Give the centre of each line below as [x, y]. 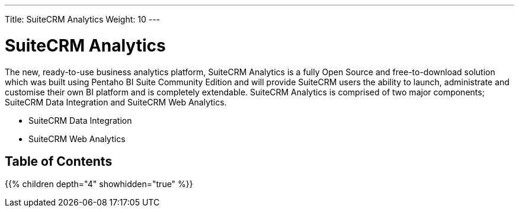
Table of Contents [59, 161]
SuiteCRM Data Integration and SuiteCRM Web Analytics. [116, 102]
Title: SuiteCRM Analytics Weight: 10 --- [83, 19]
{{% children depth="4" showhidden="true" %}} [99, 184]
